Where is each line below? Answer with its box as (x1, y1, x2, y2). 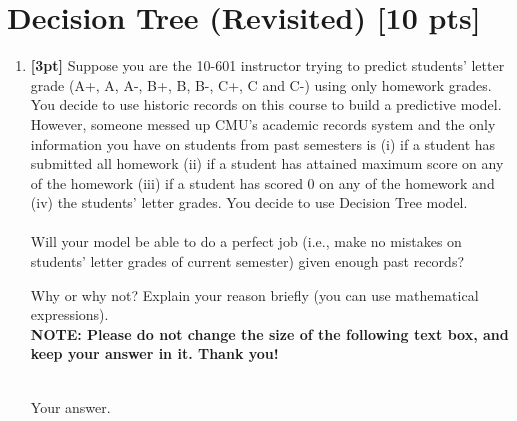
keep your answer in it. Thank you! (30, 343, 279, 364)
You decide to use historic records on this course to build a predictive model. (30, 94, 502, 115)
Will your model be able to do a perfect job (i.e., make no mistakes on (30, 231, 462, 252)
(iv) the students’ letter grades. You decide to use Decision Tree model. (30, 192, 468, 213)
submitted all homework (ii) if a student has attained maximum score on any (30, 153, 504, 174)
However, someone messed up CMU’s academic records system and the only (30, 113, 496, 134)
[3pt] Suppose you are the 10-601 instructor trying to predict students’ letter (30, 55, 505, 76)
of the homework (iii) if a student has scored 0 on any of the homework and (30, 172, 495, 193)
